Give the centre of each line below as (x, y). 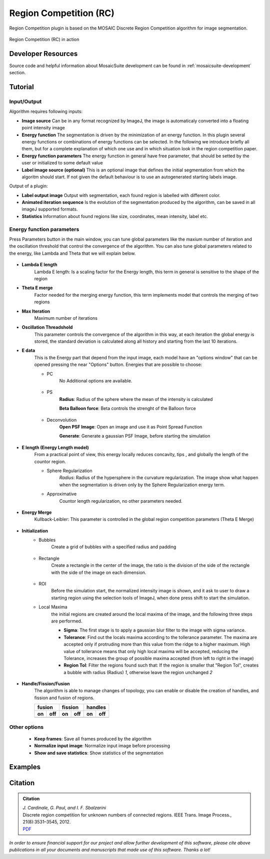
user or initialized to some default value (62, 163)
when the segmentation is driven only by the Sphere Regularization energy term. (142, 485)
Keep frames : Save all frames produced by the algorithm (93, 739)
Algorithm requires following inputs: (46, 112)
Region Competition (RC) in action (44, 39)
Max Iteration (36, 311)
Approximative (62, 494)
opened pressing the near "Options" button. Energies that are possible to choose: (118, 365)
